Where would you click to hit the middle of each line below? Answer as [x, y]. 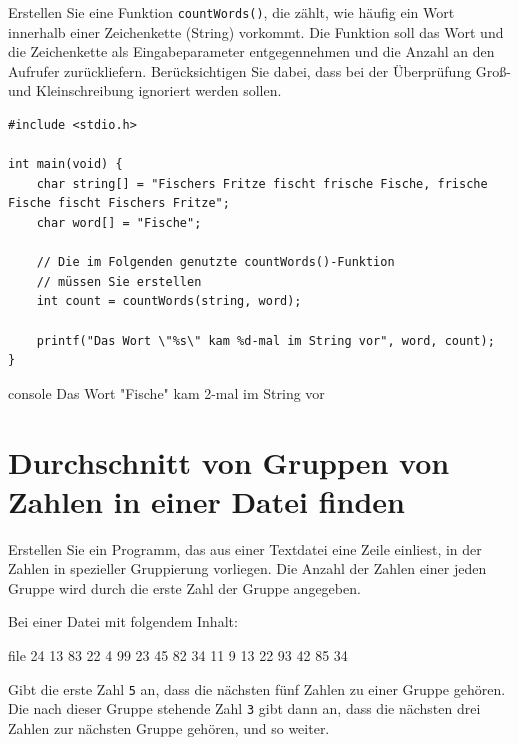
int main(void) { [65, 164]
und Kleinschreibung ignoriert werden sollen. [145, 90]
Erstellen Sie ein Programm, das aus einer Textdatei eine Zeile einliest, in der [245, 548]
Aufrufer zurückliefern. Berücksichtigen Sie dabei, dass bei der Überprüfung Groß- [259, 70]
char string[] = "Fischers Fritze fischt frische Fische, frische [262, 183]
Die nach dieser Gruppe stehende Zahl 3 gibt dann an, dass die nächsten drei [244, 708]
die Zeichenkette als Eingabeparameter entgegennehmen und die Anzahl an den [251, 51]
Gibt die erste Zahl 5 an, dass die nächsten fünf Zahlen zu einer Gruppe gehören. [257, 688]
